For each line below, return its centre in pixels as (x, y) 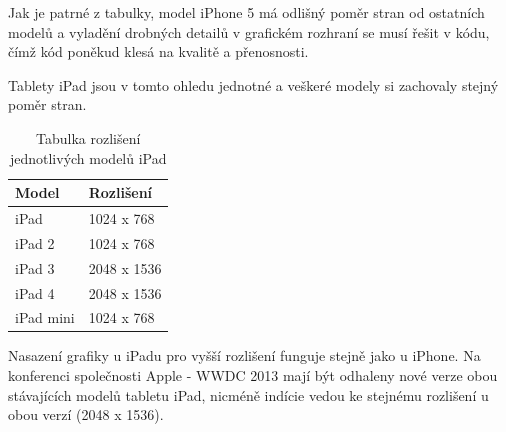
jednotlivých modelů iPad (88, 157)
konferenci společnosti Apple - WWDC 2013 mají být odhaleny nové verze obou (253, 375)
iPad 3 (35, 267)
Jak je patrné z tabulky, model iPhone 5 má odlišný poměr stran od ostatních (246, 12)
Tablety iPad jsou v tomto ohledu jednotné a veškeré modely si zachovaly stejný (253, 84)
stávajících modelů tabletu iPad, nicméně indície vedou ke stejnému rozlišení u (248, 394)
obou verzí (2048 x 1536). (86, 414)
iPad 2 (35, 242)
